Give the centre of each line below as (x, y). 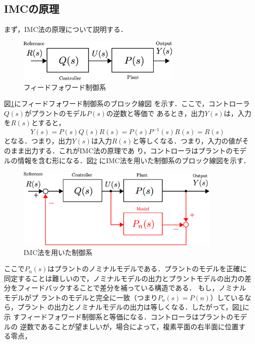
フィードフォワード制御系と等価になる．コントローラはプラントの (127, 317)
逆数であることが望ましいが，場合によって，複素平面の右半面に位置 (129, 326)
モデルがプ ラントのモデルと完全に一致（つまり (81, 297)
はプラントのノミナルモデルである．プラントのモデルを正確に (147, 269)
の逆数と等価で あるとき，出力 (156, 113)
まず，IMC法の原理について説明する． (66, 29)
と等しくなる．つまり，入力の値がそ (191, 141)
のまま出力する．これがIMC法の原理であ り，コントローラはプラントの (118, 150)
